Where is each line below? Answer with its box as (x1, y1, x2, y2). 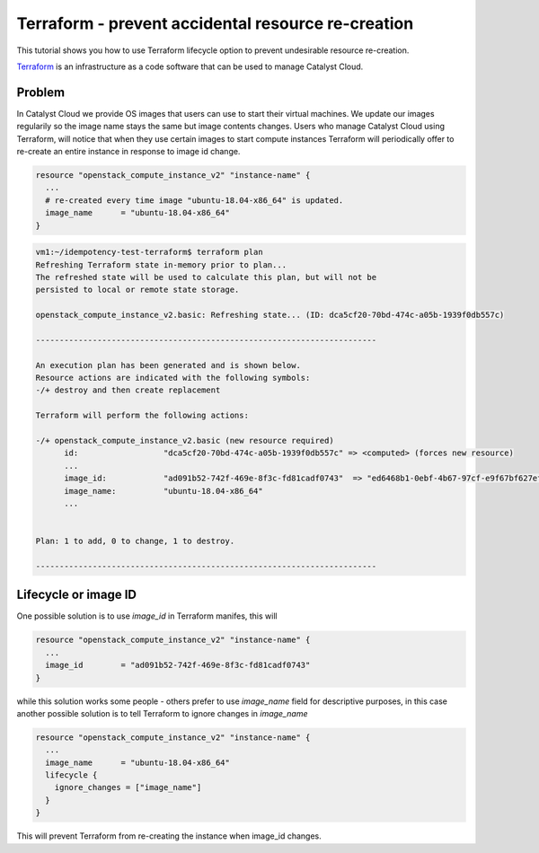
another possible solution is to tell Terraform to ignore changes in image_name (16, 708, 308, 718)
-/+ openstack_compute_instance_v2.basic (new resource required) (35, 435, 334, 445)
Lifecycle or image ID (16, 587, 137, 602)
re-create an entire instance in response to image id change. (16, 146, 241, 157)
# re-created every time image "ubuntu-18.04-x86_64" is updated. (45, 195, 344, 206)
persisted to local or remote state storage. (35, 285, 240, 295)
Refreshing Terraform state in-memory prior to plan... (35, 259, 287, 269)
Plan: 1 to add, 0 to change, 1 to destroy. (35, 536, 235, 547)
